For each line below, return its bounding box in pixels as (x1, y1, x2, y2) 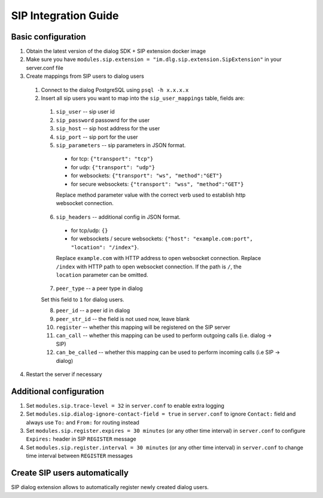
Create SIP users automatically (11, 468, 129, 478)
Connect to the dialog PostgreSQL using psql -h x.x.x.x (41, 86, 189, 93)
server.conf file (26, 64, 64, 71)
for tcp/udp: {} (71, 227, 108, 234)
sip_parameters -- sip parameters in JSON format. (56, 141, 186, 149)
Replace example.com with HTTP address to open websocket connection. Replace (56, 255, 261, 262)
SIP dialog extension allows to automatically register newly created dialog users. (11, 484, 209, 491)
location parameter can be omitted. (56, 271, 149, 279)
